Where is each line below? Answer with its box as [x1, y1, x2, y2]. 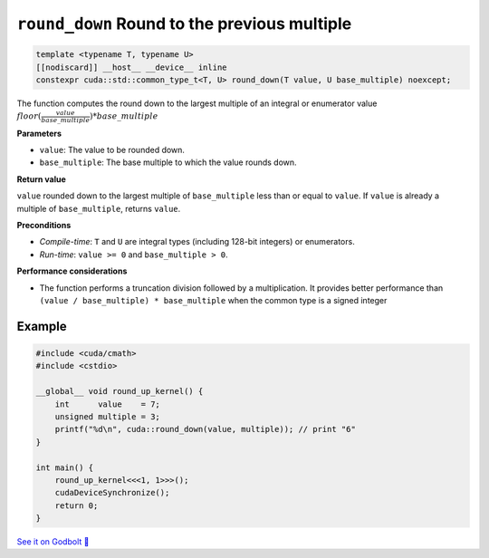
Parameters [16, 128, 62, 139]
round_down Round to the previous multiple [16, 14, 352, 34]
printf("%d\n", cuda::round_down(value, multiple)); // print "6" [54, 424, 357, 435]
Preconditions [16, 220, 72, 231]
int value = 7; [54, 399, 160, 409]
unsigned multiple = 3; [54, 411, 160, 421]
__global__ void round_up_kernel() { [35, 386, 204, 397]
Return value [16, 173, 67, 185]
